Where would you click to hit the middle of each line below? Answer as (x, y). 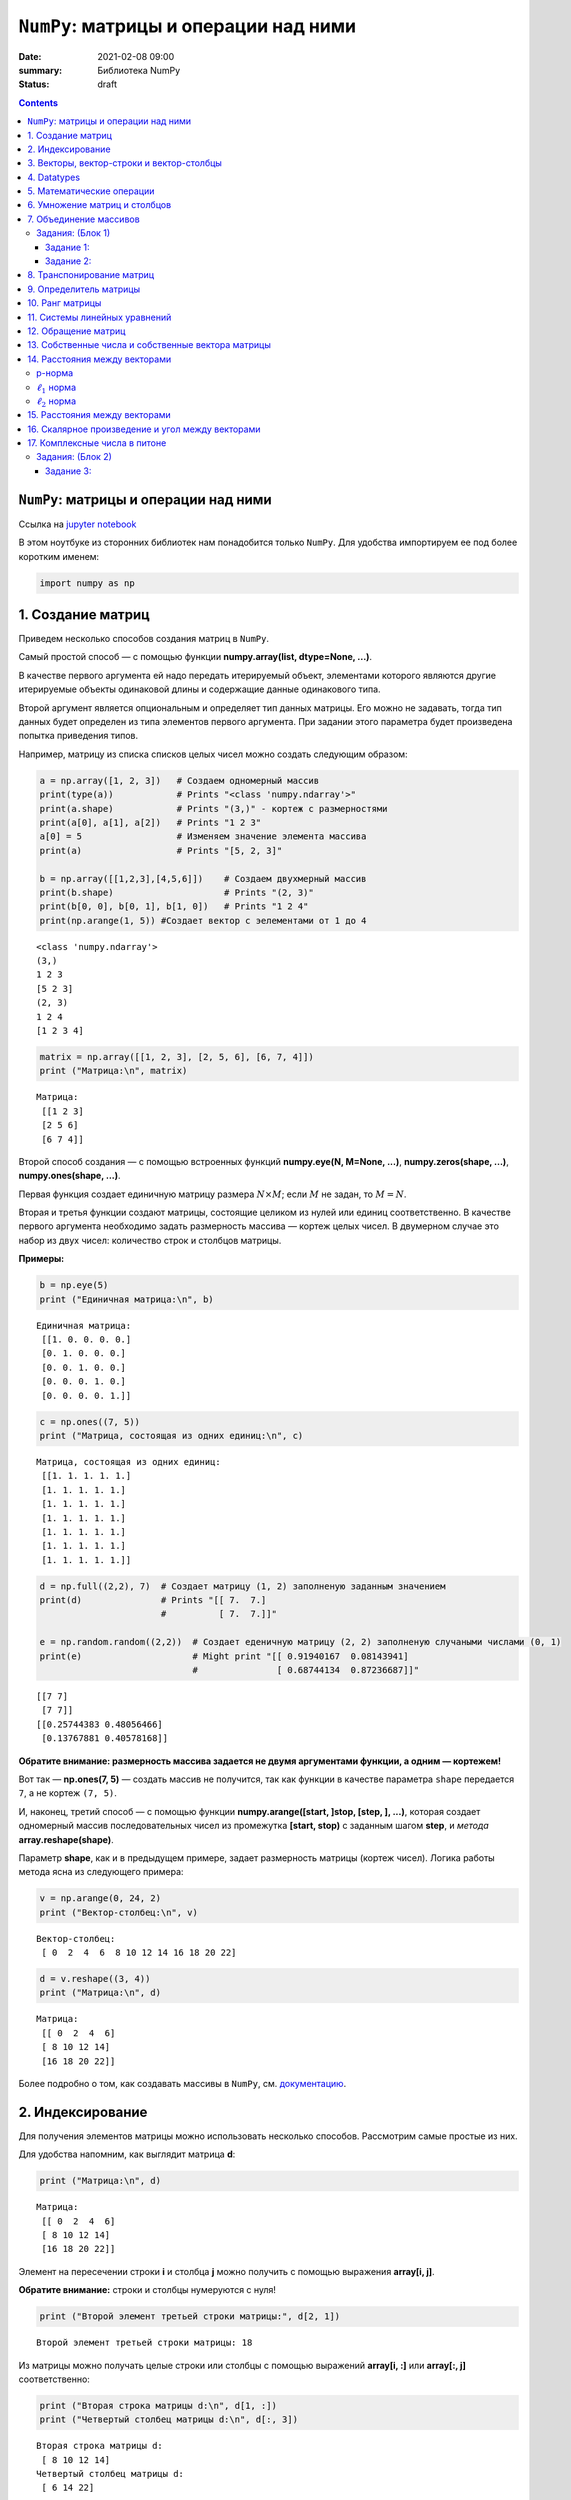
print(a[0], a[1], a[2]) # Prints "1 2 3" (150, 822)
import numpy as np (87, 583)
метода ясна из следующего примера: (101, 1872)
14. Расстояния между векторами (99, 359)
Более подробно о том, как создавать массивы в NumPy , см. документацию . (182, 2083)
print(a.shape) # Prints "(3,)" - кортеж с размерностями (213, 808)
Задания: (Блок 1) (73, 233)
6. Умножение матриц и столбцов (99, 205)
